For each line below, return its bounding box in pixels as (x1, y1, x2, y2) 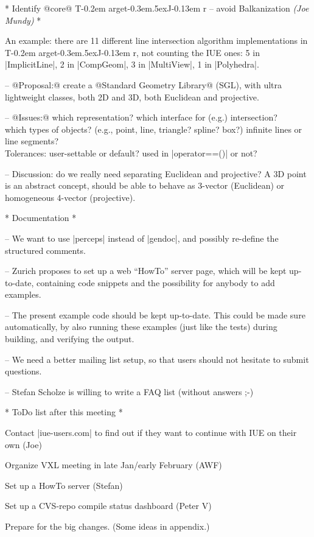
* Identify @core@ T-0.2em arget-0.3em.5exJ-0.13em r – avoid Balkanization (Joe (5, 2, 309, 14)
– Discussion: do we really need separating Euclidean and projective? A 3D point (5, 167, 307, 180)
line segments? (5, 135, 59, 147)
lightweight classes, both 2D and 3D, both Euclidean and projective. (5, 90, 259, 103)
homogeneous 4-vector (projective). (5, 191, 136, 203)
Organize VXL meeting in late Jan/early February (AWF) (5, 458, 222, 471)
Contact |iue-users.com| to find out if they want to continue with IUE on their (5, 426, 297, 439)
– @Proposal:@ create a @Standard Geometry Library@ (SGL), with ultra (5, 78, 282, 91)
